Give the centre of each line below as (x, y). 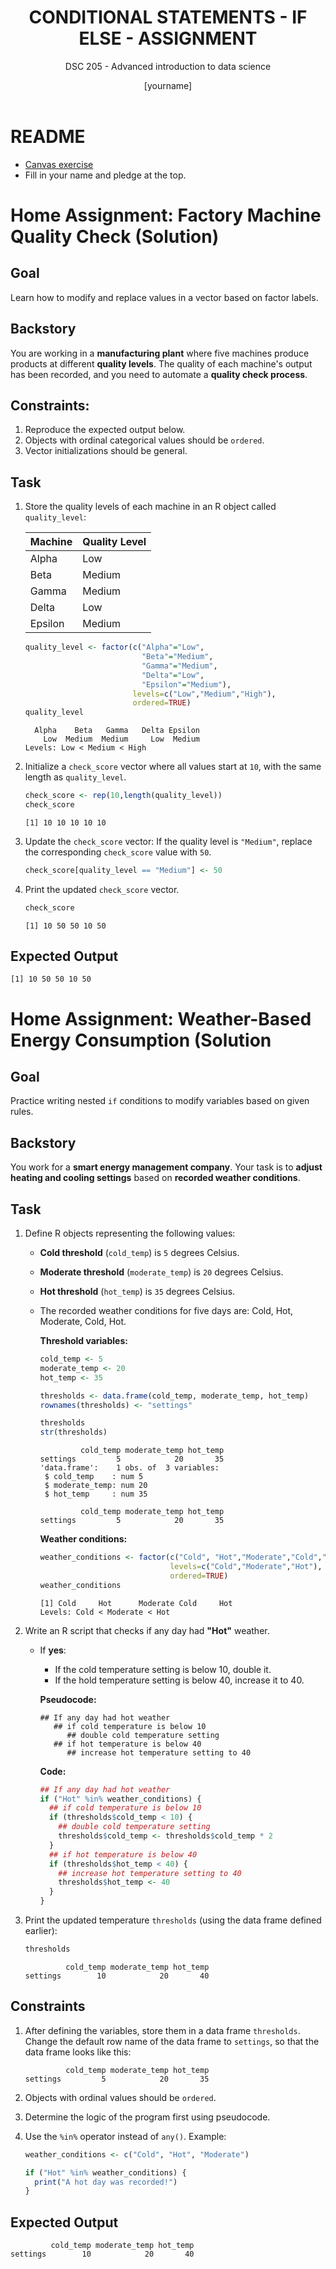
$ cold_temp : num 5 (94, 1477)
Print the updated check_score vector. (102, 889)
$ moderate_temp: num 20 (96, 1486)
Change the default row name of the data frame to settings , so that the (172, 2041)
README (48, 136)
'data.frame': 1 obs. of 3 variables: (129, 1468)
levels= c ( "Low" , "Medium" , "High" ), (204, 694)
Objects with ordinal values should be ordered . (120, 2097)
